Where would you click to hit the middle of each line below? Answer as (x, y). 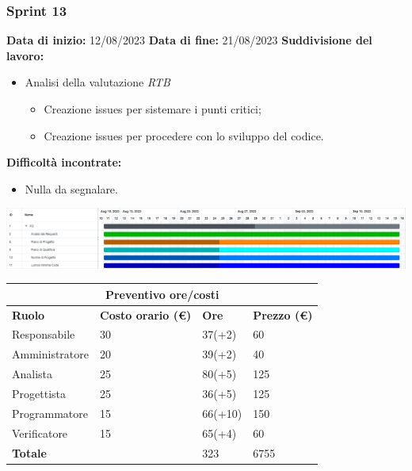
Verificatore (40, 433)
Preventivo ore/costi (162, 294)
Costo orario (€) (146, 314)
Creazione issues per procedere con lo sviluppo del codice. (184, 135)
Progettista (39, 393)
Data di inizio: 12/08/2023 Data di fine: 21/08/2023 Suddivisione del (189, 40)
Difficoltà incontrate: (64, 162)
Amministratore (50, 354)
